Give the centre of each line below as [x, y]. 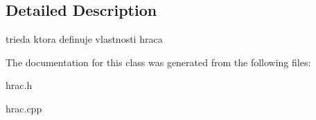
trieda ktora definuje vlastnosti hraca [84, 39]
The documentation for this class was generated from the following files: [158, 62]
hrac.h [19, 85]
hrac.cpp [24, 108]
